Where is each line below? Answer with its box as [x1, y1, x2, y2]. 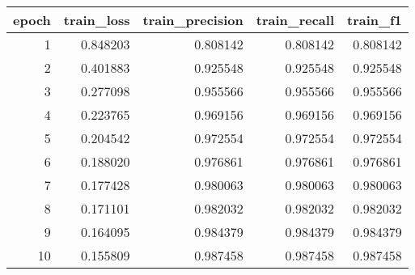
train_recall [256, 11, 335, 29]
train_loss [63, 11, 130, 29]
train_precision [142, 11, 243, 29]
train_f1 [347, 11, 402, 29]
